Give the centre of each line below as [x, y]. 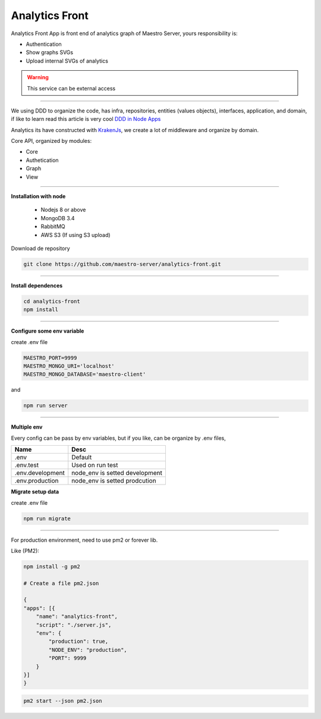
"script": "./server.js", [74, 625]
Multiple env [27, 427]
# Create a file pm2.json [61, 583]
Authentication [44, 44]
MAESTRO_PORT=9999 [50, 358]
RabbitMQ [53, 227]
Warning [38, 77]
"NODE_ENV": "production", [88, 650]
